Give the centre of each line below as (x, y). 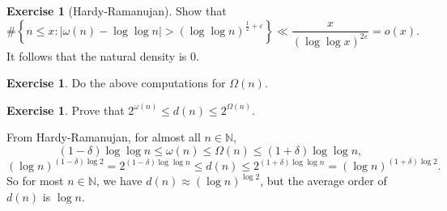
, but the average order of (324, 181)
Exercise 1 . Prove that (66, 110)
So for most (35, 181)
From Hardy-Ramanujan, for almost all (104, 137)
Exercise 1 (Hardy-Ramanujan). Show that (117, 11)
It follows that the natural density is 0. (103, 55)
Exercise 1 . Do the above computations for (116, 83)
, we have (119, 181)
